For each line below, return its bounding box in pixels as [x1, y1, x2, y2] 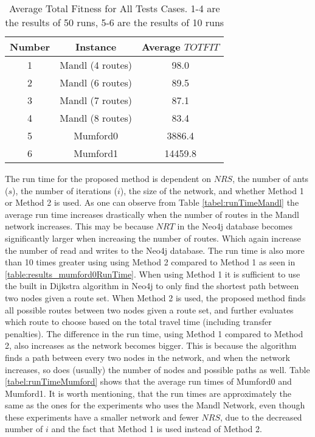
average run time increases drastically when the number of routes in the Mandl [5, 208, 299, 220]
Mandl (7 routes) [60, 93, 133, 107]
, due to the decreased [220, 410, 302, 423]
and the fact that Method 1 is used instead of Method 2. [51, 422, 262, 435]
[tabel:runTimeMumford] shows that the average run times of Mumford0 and [5, 375, 292, 388]
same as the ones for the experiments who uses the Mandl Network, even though [5, 399, 305, 411]
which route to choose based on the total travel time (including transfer [5, 315, 272, 328]
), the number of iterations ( [12, 184, 117, 197]
